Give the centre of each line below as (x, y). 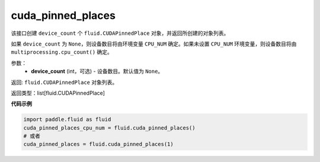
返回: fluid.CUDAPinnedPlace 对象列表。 (64, 82)
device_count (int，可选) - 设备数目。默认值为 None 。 (97, 72)
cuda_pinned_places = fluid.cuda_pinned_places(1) (99, 144)
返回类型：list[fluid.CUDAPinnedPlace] (58, 93)
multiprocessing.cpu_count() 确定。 (62, 52)
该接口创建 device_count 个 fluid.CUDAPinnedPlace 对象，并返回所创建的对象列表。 (120, 33)
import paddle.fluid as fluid (67, 119)
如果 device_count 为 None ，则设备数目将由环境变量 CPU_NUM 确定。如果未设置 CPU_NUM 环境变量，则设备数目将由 (154, 44)
